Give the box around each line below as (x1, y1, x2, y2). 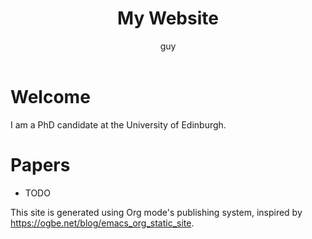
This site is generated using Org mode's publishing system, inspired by (10, 206, 303, 218)
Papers (10, 153, 71, 176)
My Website (117, 7, 219, 30)
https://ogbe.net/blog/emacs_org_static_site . (10, 217, 195, 229)
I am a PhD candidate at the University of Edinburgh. (10, 118, 227, 131)
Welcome (10, 85, 91, 108)
